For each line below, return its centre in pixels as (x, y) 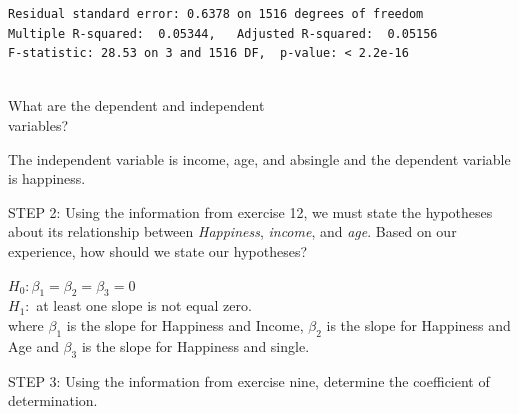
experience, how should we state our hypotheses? (158, 250)
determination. (53, 400)
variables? (38, 124)
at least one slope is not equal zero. (144, 305)
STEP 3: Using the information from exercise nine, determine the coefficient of (249, 380)
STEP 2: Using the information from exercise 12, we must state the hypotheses (250, 211)
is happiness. (47, 178)
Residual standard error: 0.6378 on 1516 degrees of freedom (216, 14)
